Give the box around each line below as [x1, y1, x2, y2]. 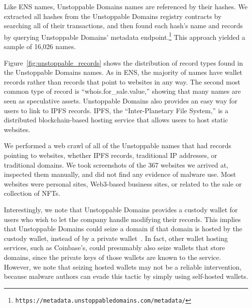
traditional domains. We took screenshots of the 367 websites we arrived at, [4, 159, 228, 170]
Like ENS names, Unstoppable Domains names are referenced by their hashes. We [4, 1, 248, 11]
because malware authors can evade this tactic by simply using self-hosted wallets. [4, 271, 248, 281]
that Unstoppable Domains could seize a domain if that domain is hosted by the [4, 223, 242, 234]
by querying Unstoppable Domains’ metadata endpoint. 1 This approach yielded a [4, 30, 245, 42]
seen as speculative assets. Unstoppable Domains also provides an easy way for [4, 96, 237, 105]
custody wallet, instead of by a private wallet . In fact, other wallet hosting [4, 233, 228, 243]
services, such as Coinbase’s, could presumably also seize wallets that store [4, 242, 225, 253]
